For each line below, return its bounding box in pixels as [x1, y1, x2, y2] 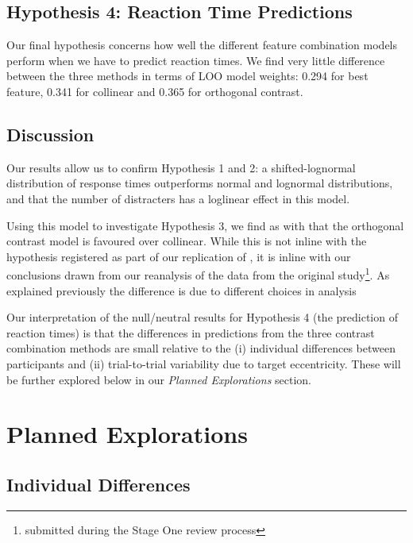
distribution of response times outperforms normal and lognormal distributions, [6, 175, 393, 191]
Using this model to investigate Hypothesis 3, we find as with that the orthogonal [6, 217, 404, 233]
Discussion [6, 121, 95, 146]
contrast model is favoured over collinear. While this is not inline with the [6, 233, 367, 249]
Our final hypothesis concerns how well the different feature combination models [6, 37, 398, 53]
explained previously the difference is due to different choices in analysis [6, 282, 357, 298]
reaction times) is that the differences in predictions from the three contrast [6, 324, 375, 341]
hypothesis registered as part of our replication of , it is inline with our [6, 248, 351, 264]
